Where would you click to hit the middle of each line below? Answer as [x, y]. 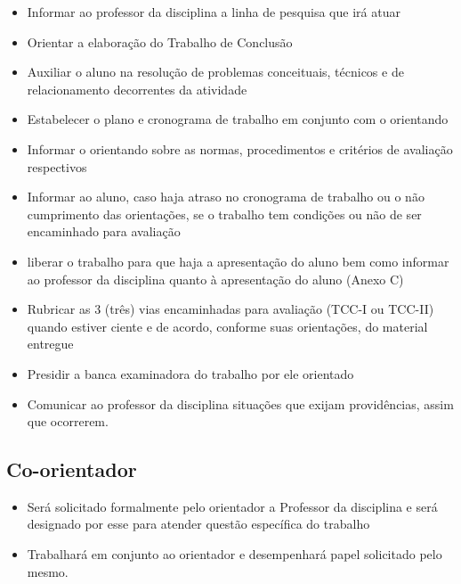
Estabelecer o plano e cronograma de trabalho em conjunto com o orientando [238, 119]
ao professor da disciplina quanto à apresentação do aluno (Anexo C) [215, 279]
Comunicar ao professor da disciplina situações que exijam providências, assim [240, 403]
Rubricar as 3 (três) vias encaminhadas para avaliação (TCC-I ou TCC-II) [230, 309]
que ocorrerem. [68, 421]
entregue [50, 344]
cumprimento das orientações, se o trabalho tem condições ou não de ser [224, 214]
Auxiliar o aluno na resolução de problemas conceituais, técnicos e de [215, 72]
